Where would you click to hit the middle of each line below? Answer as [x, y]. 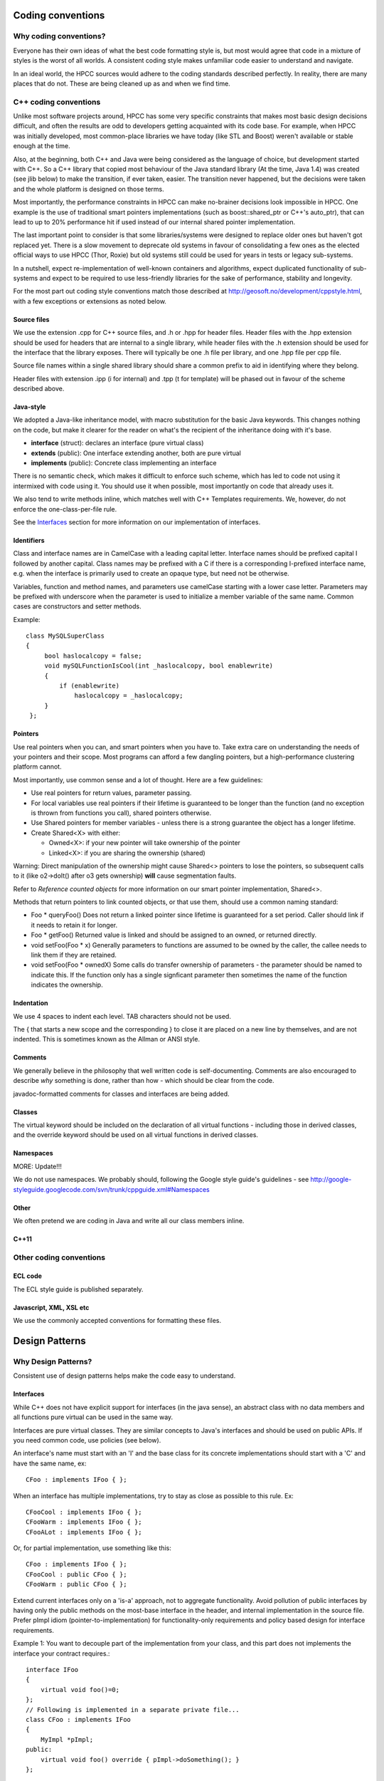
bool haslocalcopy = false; [93, 656]
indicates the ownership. [67, 985]
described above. [39, 389]
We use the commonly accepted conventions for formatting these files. [117, 1321]
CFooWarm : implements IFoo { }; [84, 1522]
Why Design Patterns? [53, 1362]
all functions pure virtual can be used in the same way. [93, 1417]
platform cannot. [37, 767]
